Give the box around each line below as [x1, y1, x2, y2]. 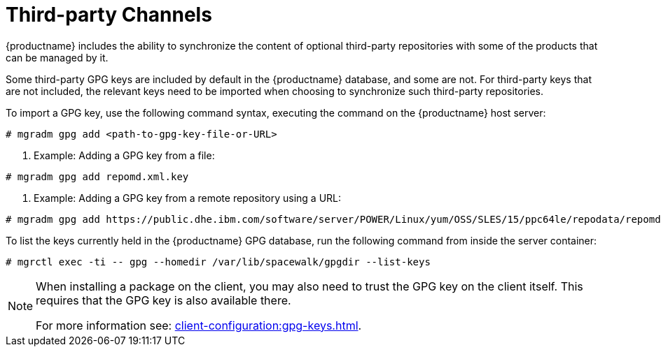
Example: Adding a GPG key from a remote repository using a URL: [34, 191, 342, 204]
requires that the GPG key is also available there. [36, 293, 291, 307]
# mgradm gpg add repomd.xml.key [6, 170, 189, 182]
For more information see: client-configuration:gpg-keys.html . [36, 318, 362, 332]
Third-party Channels [6, 3, 212, 27]
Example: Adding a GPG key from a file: [34, 149, 215, 161]
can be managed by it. [6, 51, 109, 64]
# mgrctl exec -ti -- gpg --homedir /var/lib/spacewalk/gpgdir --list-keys [6, 256, 431, 267]
